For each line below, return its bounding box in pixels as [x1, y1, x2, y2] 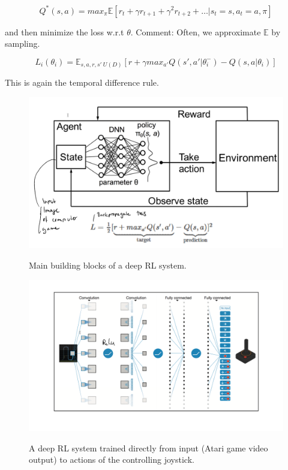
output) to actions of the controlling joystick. [29, 453, 194, 466]
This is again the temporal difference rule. [5, 76, 159, 89]
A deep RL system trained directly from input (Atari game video [29, 441, 268, 454]
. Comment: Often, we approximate [130, 25, 261, 38]
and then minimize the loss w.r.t [5, 25, 124, 38]
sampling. [5, 37, 40, 50]
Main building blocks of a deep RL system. [29, 258, 187, 271]
